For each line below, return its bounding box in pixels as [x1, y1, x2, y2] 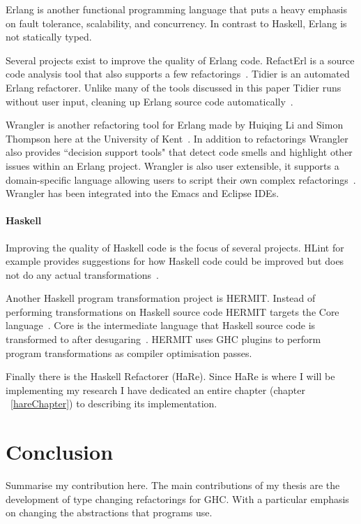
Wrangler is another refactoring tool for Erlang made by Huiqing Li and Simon [6, 117, 344, 132]
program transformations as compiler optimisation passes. [6, 345, 252, 360]
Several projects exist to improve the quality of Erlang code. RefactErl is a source [6, 52, 355, 67]
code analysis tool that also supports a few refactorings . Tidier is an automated [6, 66, 350, 81]
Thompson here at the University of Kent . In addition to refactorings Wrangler [6, 131, 348, 145]
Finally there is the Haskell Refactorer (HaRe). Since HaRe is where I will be [6, 369, 335, 384]
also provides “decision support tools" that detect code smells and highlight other [6, 145, 353, 159]
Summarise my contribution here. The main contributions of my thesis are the [6, 478, 340, 493]
